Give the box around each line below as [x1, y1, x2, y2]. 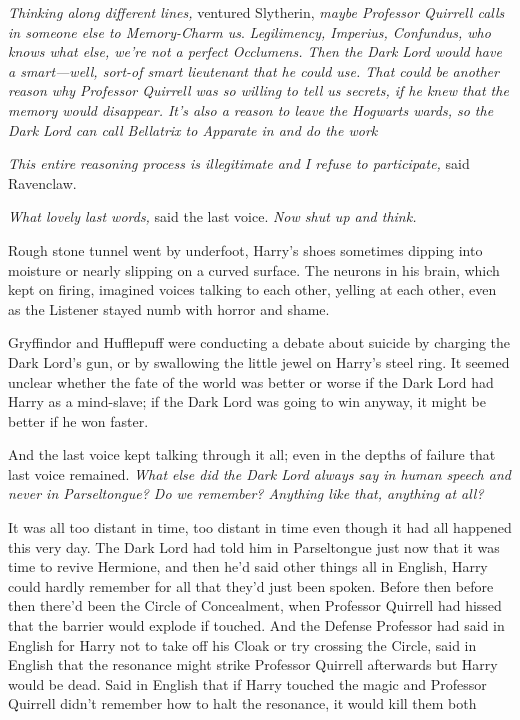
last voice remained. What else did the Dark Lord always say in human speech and [8, 463, 511, 484]
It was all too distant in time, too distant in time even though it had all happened [8, 517, 512, 538]
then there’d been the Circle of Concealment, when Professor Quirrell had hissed [8, 595, 502, 616]
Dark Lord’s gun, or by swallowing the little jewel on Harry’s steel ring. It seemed [8, 351, 510, 372]
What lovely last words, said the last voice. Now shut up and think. [8, 206, 417, 227]
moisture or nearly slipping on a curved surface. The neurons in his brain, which [8, 259, 500, 280]
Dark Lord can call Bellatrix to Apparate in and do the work [8, 119, 378, 140]
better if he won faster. [8, 410, 149, 431]
